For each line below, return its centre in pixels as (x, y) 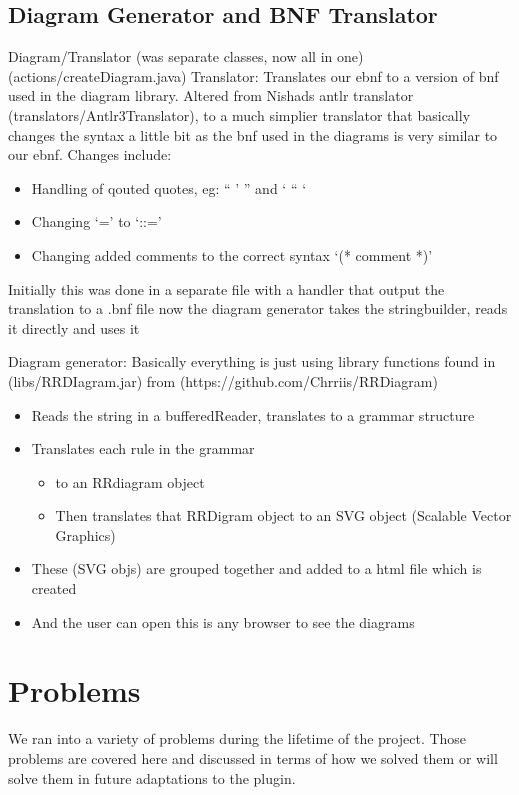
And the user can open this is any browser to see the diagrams (223, 621)
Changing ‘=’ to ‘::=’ (96, 221)
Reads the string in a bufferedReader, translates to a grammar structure (253, 414)
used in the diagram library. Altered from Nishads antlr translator (211, 95)
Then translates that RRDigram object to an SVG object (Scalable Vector (283, 515)
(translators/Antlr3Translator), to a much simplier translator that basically (239, 114)
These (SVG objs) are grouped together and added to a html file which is (256, 568)
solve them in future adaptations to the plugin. (152, 777)
